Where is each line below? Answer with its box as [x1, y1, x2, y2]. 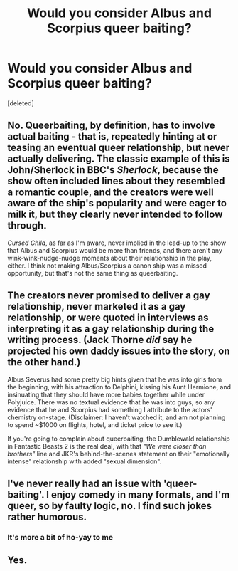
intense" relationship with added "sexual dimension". [7, 457, 162, 466]
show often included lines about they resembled [7, 175, 225, 187]
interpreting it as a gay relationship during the [7, 323, 215, 335]
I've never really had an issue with [7, 477, 162, 489]
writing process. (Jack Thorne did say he [7, 334, 193, 346]
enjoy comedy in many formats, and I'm [50, 488, 230, 501]
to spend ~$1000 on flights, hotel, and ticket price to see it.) [7, 420, 183, 429]
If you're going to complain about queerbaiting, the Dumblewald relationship [7, 434, 230, 443]
